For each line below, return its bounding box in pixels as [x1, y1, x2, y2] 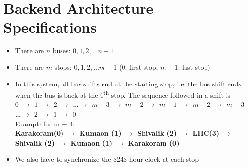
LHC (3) [192, 128, 220, 138]
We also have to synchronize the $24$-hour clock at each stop [15, 154, 199, 164]
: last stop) [178, 62, 210, 72]
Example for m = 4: [15, 118, 75, 128]
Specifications [3, 17, 97, 37]
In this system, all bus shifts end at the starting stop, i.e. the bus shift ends [15, 78, 241, 88]
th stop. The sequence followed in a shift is [103, 88, 230, 100]
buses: [52, 45, 71, 56]
